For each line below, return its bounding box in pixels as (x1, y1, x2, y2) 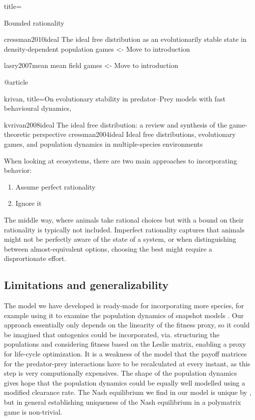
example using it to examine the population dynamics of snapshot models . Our (4, 310, 244, 320)
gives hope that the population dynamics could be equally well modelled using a (4, 377, 246, 388)
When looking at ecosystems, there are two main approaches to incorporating (4, 155, 237, 165)
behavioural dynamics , (4, 103, 72, 113)
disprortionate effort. (4, 253, 66, 263)
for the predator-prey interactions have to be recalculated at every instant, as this (4, 358, 251, 368)
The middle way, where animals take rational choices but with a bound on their (4, 214, 244, 225)
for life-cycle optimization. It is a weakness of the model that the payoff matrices (4, 349, 247, 359)
